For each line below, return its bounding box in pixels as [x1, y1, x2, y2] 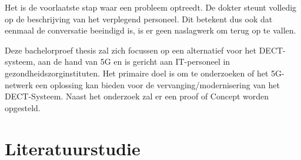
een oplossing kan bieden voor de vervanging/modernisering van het [35, 78, 280, 91]
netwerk [5, 78, 33, 91]
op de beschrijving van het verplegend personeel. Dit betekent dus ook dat [5, 12, 273, 25]
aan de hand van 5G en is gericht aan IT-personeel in [38, 55, 230, 68]
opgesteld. [5, 101, 41, 114]
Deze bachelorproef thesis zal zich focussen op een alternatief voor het [5, 44, 257, 56]
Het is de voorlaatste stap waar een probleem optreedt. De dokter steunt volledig [5, 1, 297, 13]
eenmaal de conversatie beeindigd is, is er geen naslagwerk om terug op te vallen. [5, 24, 296, 36]
